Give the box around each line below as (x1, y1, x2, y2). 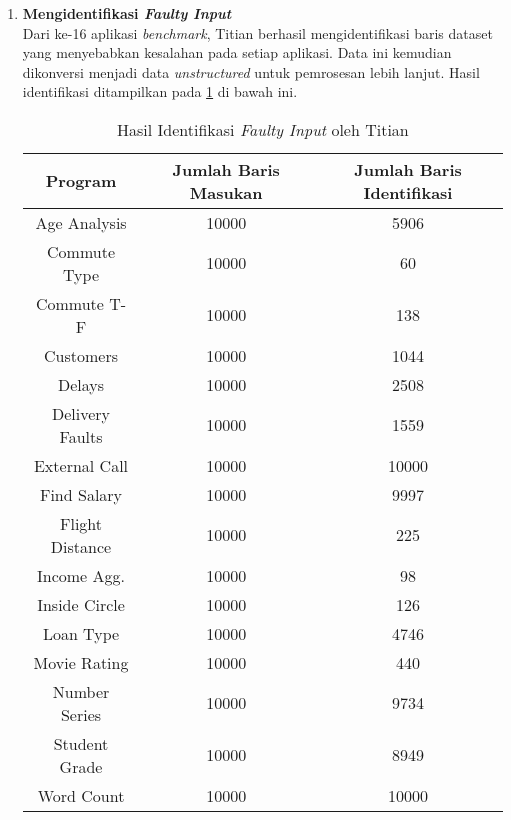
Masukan (189, 180, 263, 204)
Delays (57, 372, 105, 396)
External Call (33, 453, 129, 477)
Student (53, 731, 109, 755)
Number (52, 679, 110, 703)
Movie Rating (33, 650, 129, 674)
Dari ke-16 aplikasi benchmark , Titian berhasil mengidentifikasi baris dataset (22, 22, 493, 43)
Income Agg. (37, 563, 125, 587)
